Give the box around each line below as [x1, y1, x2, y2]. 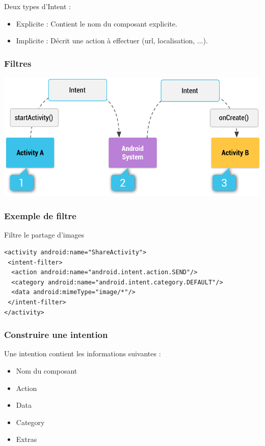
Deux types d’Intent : [4, 1, 71, 11]
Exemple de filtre [4, 209, 76, 222]
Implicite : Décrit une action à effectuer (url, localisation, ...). [16, 35, 208, 46]
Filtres [4, 57, 32, 69]
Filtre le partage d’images [4, 229, 85, 240]
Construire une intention [4, 328, 108, 341]
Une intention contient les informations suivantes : [4, 348, 161, 359]
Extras [16, 434, 37, 444]
